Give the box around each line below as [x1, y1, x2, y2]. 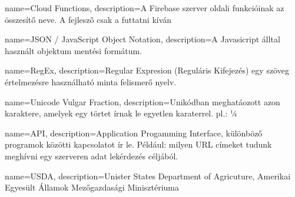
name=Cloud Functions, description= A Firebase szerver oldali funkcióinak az [5, 2, 284, 14]
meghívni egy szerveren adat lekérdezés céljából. [5, 149, 178, 162]
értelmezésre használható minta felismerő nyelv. [5, 75, 177, 88]
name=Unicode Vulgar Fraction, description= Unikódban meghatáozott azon [5, 95, 280, 108]
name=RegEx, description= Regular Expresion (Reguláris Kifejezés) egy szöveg [5, 64, 289, 76]
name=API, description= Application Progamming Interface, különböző [5, 126, 263, 139]
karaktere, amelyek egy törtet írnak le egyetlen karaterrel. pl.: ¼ [5, 107, 237, 119]
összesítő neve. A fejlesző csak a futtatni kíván [5, 13, 172, 25]
